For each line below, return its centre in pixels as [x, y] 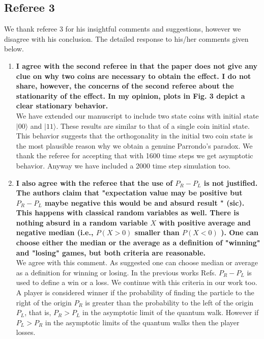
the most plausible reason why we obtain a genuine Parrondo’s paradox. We [134, 145]
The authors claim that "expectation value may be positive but [129, 193]
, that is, [38, 312]
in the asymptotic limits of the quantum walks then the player [142, 322]
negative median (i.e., [55, 232]
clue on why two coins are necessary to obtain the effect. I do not [134, 76]
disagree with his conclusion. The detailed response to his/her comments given [126, 38]
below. [14, 49]
